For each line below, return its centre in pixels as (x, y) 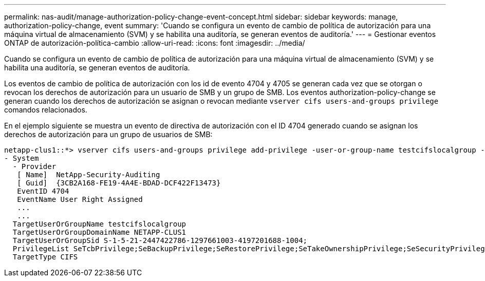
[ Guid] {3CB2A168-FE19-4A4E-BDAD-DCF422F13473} (119, 183)
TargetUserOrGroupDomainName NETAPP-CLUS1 (99, 232)
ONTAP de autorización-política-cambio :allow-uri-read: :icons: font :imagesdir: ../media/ (155, 43)
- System (22, 158)
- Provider (34, 166)
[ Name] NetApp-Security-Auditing (89, 175)
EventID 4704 (43, 191)
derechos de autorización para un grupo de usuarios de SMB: (108, 134)
